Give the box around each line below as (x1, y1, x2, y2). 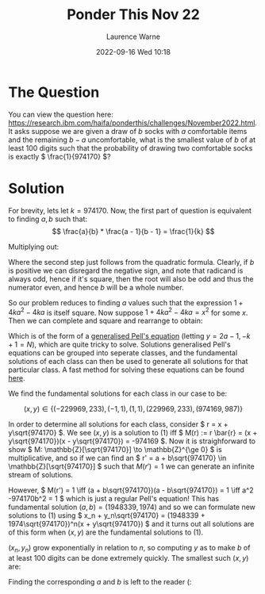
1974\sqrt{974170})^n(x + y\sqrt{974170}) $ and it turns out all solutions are (8, 519, 255, 529)
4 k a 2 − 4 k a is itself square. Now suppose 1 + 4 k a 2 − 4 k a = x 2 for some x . (8, 306, 248, 317)
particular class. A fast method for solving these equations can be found (8, 365, 244, 374)
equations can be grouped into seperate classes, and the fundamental (8, 348, 238, 358)
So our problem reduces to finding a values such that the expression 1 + (8, 297, 244, 307)
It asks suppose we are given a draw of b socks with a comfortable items (8, 126, 248, 136)
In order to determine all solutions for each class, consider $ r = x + (8, 420, 229, 429)
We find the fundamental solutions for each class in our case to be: (8, 389, 228, 398)
